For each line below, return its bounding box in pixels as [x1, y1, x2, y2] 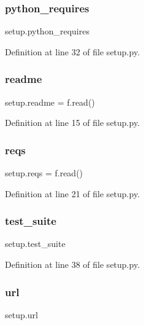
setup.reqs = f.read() [5, 166, 83, 179]
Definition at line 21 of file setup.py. [5, 187, 140, 200]
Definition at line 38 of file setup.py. [5, 258, 140, 271]
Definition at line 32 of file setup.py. [5, 45, 140, 58]
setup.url [5, 308, 38, 321]
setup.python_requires [5, 25, 89, 37]
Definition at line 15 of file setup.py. [5, 116, 140, 129]
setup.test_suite [5, 237, 66, 250]
